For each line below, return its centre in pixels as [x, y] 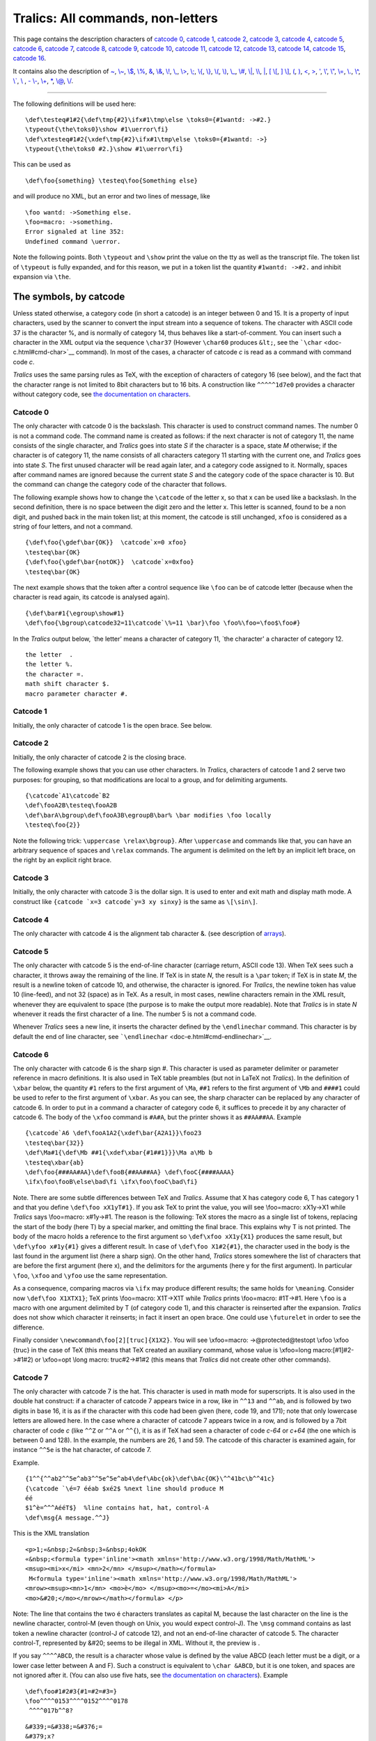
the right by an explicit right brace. [62, 860]
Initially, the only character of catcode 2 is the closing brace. [100, 757]
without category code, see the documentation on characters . [102, 394]
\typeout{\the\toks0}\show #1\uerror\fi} [97, 130]
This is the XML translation [51, 1533]
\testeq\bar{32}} [55, 1143]
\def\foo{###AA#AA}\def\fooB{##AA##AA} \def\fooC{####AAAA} [130, 1172]
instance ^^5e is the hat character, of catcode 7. [82, 1450]
